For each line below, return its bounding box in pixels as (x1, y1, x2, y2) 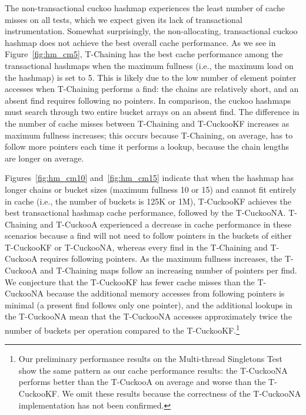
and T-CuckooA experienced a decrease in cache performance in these (39, 218, 292, 230)
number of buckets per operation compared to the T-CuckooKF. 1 (5, 322, 240, 336)
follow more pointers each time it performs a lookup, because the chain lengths (5, 140, 290, 153)
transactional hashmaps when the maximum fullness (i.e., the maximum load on (5, 59, 294, 71)
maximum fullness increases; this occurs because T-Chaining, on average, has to (5, 129, 293, 141)
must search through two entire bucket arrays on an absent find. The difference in (5, 106, 300, 118)
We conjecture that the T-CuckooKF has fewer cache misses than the (5, 275, 255, 288)
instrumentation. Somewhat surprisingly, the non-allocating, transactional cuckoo (5, 25, 298, 37)
